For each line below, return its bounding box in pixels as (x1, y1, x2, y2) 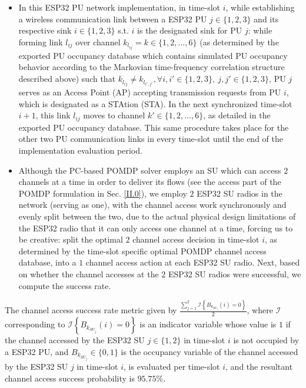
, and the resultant (225, 360, 293, 373)
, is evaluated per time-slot (124, 360, 220, 373)
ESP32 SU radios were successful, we (168, 267, 301, 280)
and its (254, 12, 279, 25)
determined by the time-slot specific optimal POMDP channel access (18, 244, 267, 257)
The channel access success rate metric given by (5, 304, 177, 316)
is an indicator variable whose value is (139, 318, 277, 330)
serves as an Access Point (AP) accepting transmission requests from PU (18, 86, 281, 98)
